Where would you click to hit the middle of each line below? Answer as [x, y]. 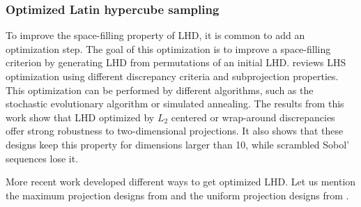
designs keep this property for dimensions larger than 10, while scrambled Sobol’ [178, 144]
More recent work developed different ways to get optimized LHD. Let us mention [181, 182]
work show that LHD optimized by [80, 117]
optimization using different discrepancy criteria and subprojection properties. [172, 76]
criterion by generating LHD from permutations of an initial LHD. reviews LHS [176, 62]
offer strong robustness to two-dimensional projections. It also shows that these [175, 131]
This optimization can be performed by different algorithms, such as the [160, 90]
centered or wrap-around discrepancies [253, 117]
